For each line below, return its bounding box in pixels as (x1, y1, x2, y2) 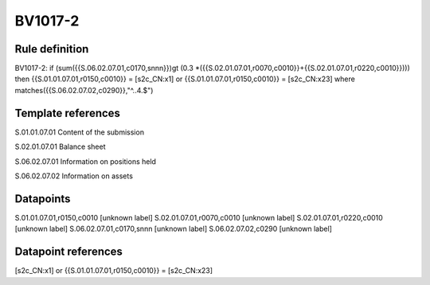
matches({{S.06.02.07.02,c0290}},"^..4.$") (14, 85, 154, 95)
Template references (14, 106, 121, 119)
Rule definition (14, 42, 89, 56)
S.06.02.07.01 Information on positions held (14, 156, 157, 166)
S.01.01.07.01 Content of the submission (14, 127, 145, 137)
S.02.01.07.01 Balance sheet (14, 142, 106, 151)
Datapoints (14, 192, 71, 205)
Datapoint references (14, 245, 123, 259)
